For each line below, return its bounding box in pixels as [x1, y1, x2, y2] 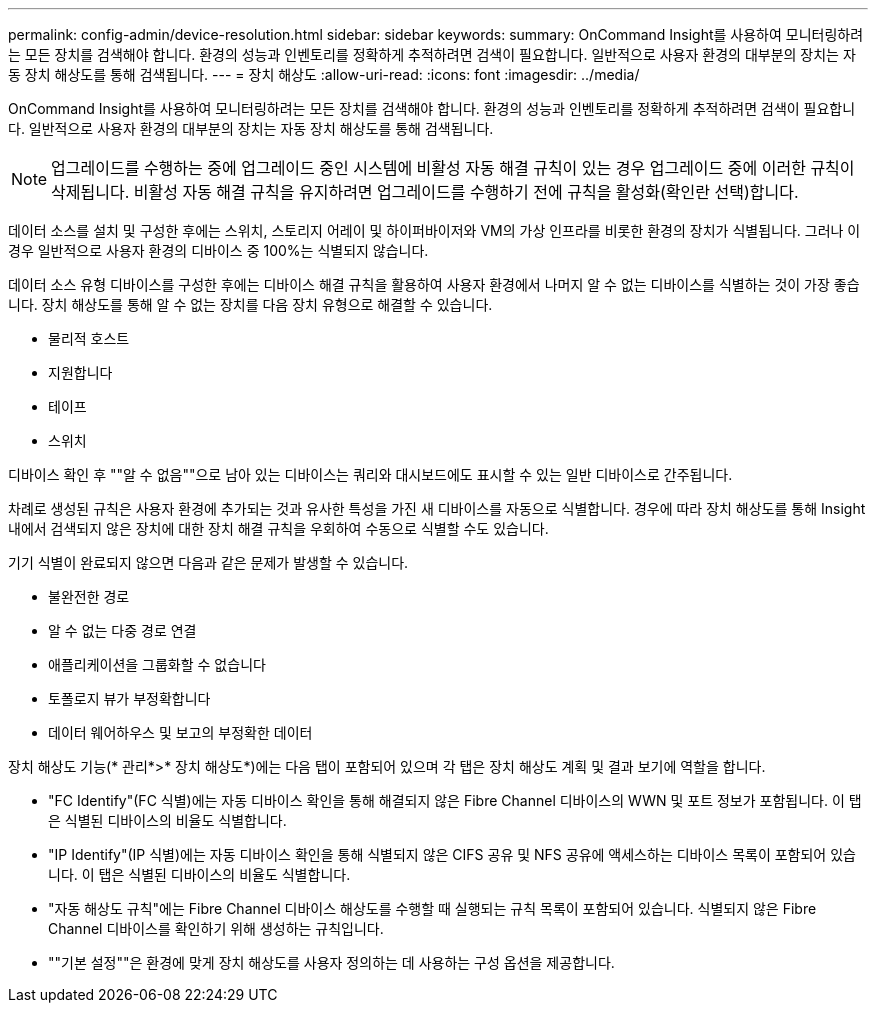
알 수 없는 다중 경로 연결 [48, 622, 197, 639]
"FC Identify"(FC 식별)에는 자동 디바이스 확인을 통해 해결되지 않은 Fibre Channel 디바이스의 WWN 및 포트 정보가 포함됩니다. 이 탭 [48, 792, 862, 809]
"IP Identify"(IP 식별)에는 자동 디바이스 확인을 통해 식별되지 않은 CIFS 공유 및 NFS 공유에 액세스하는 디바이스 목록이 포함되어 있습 [48, 846, 856, 863]
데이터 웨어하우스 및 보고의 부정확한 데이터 [48, 724, 313, 741]
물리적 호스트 [48, 330, 130, 347]
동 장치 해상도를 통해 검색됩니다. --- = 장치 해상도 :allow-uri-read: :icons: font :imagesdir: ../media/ [8, 66, 640, 83]
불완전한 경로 [48, 588, 130, 605]
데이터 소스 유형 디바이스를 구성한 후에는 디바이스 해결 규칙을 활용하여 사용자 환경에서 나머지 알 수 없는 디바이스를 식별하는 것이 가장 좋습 [8, 276, 860, 293]
